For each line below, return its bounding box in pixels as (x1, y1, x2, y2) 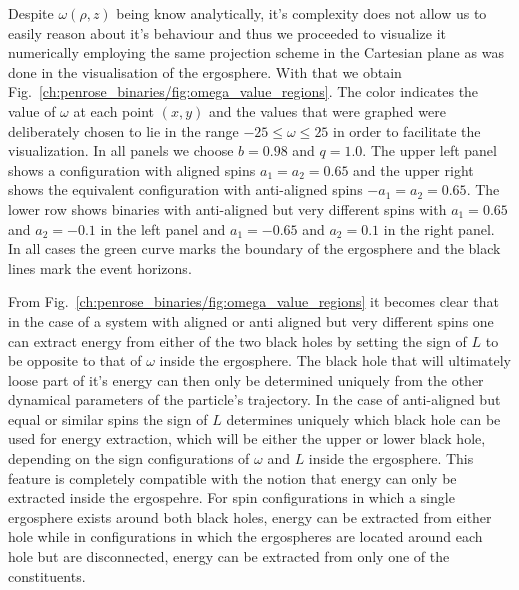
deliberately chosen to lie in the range (8, 120, 239, 141)
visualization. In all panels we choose (8, 140, 234, 161)
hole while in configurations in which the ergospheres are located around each (8, 526, 483, 547)
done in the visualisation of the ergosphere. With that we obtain (8, 61, 402, 82)
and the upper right (353, 159, 474, 180)
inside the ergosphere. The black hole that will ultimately (159, 350, 511, 371)
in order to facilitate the (333, 120, 481, 141)
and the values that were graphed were (208, 100, 446, 121)
